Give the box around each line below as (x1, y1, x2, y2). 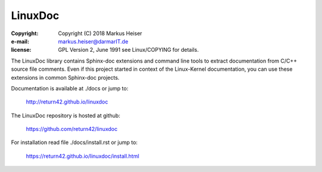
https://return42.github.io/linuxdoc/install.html (26, 152, 140, 160)
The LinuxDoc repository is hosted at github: (11, 112, 120, 119)
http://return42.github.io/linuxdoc (26, 98, 109, 105)
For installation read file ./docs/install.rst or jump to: (11, 139, 138, 146)
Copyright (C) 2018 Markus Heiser (58, 30, 143, 37)
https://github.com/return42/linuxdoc (26, 126, 118, 133)
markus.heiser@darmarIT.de (58, 37, 128, 45)
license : (11, 46, 32, 54)
